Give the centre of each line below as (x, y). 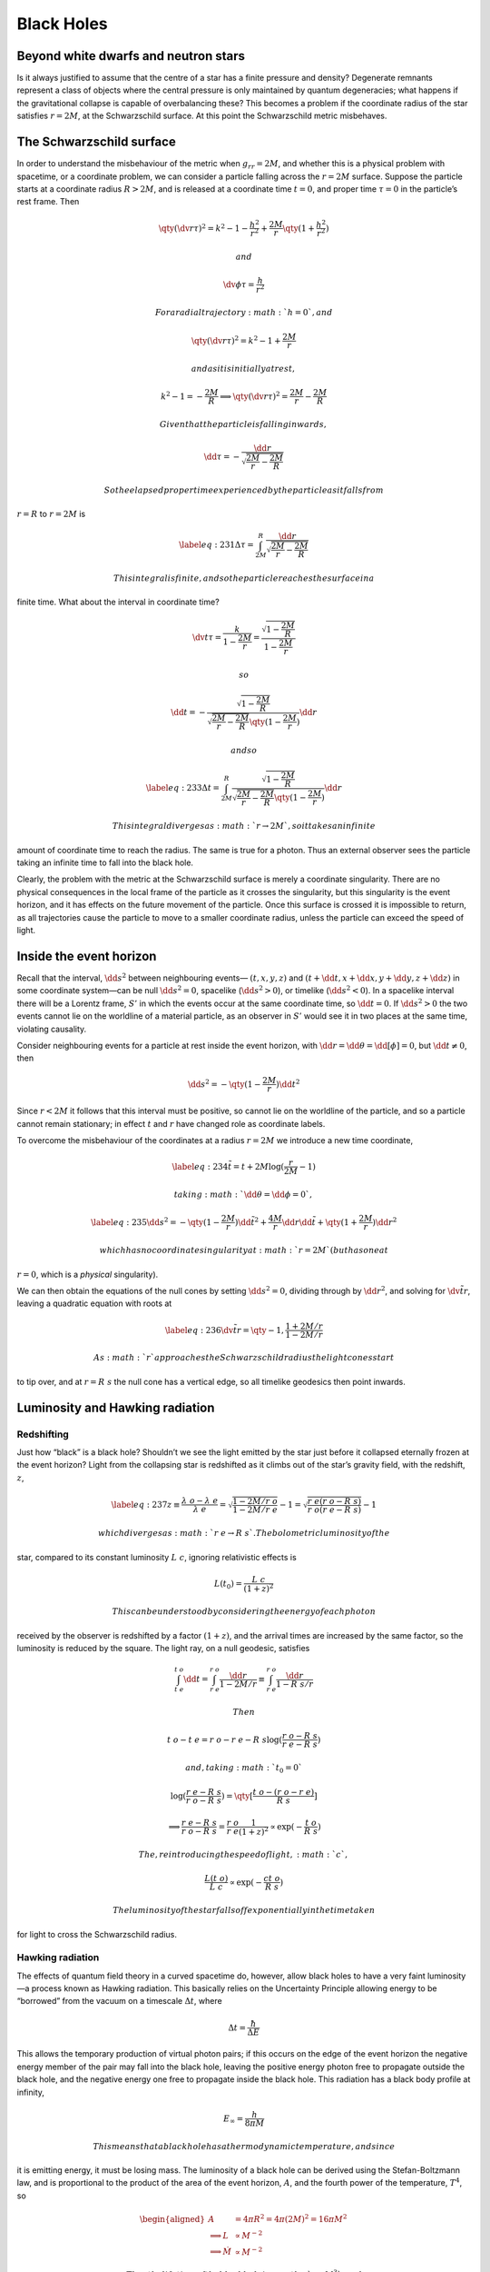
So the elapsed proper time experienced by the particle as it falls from (244, 490)
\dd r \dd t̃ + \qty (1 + (319, 1222)
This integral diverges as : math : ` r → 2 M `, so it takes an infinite (244, 826)
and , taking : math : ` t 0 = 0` (244, 1769)
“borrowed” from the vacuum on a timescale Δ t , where (119, 2001)
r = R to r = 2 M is (51, 514)
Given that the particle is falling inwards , (243, 424)
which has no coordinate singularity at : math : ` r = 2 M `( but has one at (244, 1251)
